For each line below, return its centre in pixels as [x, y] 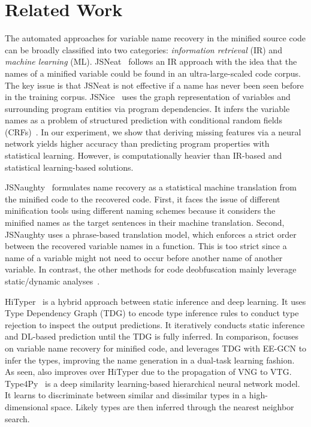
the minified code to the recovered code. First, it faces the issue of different [143, 199]
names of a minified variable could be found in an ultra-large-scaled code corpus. [153, 73]
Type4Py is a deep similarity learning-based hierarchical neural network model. [153, 383]
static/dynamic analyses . [52, 281]
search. [17, 418]
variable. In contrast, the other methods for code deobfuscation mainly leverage [151, 269]
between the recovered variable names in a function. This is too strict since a [146, 246]
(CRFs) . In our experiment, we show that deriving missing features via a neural [153, 131]
